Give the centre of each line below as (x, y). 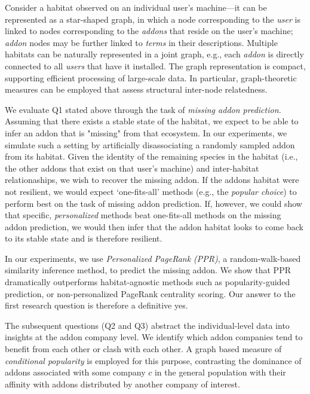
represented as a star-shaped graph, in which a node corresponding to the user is (153, 19)
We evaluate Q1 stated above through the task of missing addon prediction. (143, 109)
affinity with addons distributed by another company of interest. (122, 384)
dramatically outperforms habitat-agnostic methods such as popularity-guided (148, 282)
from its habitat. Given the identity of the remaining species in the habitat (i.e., (151, 156)
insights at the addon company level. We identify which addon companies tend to (154, 337)
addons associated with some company (75, 372)
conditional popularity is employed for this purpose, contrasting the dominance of (153, 360)
